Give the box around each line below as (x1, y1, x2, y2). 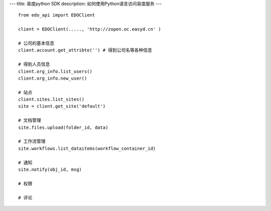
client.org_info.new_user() (18, 75, 87, 81)
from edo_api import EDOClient (18, 13, 95, 18)
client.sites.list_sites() (18, 97, 85, 102)
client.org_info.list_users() (18, 68, 93, 74)
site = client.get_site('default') (18, 103, 106, 109)
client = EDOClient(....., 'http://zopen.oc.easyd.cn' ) (18, 27, 162, 32)
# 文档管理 (18, 118, 41, 123)
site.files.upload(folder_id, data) (18, 124, 108, 130)
